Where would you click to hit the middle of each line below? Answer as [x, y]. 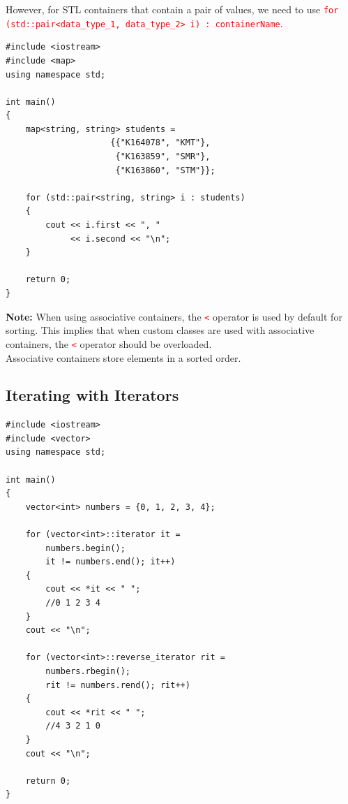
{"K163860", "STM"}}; [165, 170]
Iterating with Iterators [92, 395]
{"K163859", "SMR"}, [163, 157]
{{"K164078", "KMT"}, [160, 143]
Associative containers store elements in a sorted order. [123, 357]
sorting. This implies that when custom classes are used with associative [160, 330]
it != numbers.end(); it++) [111, 562]
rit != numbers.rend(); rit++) [118, 685]
